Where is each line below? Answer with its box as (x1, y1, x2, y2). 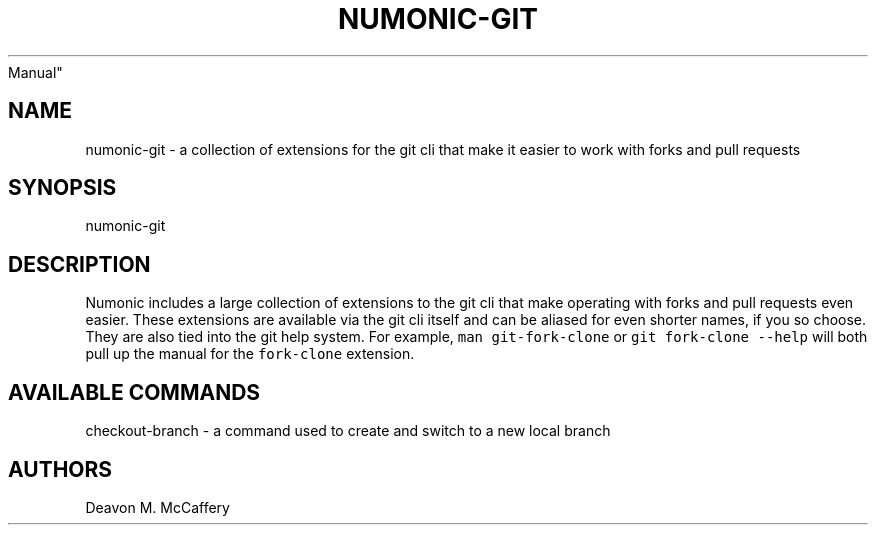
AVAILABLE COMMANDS (8, 379, 261, 405)
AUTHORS (8, 456, 113, 482)
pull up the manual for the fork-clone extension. (85, 345, 415, 363)
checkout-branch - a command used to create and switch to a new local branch (85, 422, 611, 440)
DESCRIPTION (8, 251, 151, 277)
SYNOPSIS (8, 175, 117, 201)
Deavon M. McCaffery (85, 498, 230, 516)
